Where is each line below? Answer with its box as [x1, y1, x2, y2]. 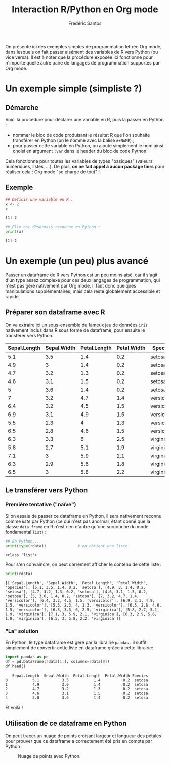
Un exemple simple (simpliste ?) [5, 83, 142, 94]
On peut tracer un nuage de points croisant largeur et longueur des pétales [5, 733, 162, 739]
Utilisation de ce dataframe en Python [5, 719, 127, 727]
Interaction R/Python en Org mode [12, 4, 158, 15]
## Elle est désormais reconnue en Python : [5, 225, 101, 230]
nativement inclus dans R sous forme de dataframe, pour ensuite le [5, 327, 145, 333]
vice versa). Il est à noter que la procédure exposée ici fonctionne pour [5, 54, 153, 60]
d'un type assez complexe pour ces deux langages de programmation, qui [5, 277, 160, 283]
